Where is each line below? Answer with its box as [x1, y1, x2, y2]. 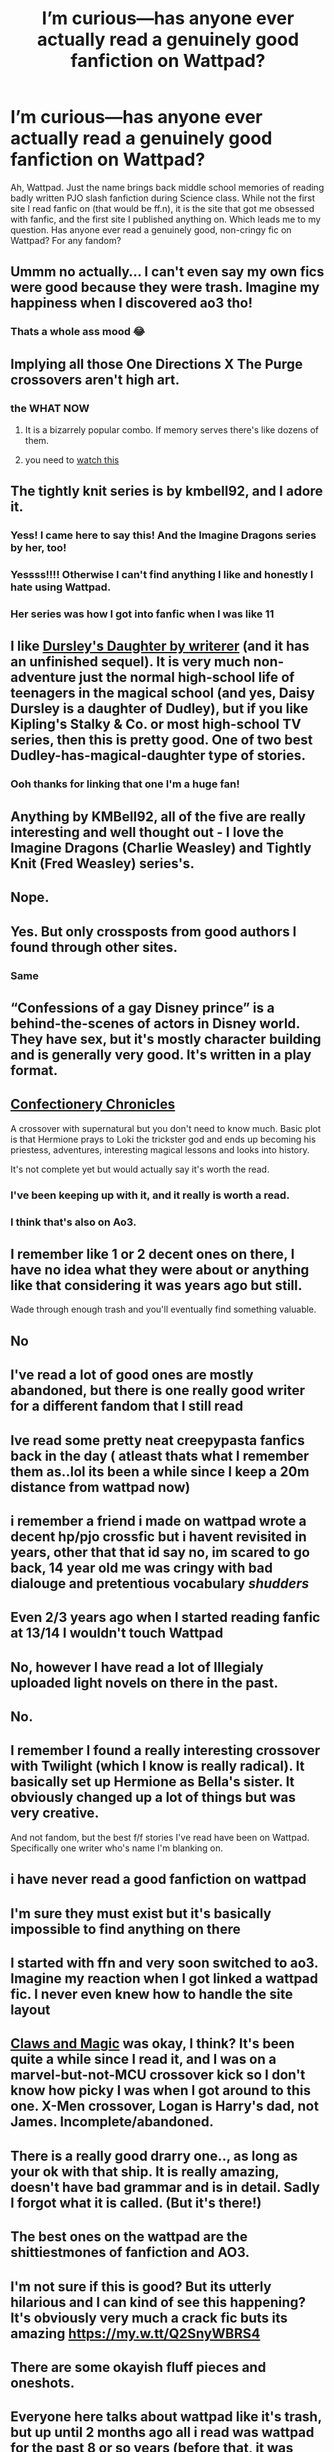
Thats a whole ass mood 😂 [10, 325, 146, 339]
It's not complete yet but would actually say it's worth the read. [10, 1163, 270, 1175]
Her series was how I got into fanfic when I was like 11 [10, 607, 275, 621]
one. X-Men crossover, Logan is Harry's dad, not [10, 2098, 320, 2115]
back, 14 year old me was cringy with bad [10, 1559, 273, 1576]
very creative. [10, 1805, 100, 1822]
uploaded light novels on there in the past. [10, 1674, 279, 1691]
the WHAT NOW [10, 401, 90, 415]
